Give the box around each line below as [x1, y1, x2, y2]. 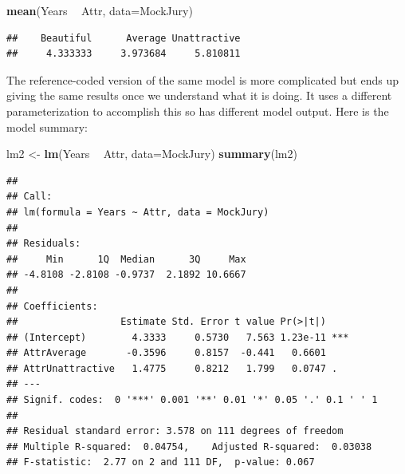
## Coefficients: [6, 300, 98, 312]
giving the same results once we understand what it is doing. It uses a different [6, 87, 392, 104]
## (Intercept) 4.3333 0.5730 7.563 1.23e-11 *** [6, 331, 349, 343]
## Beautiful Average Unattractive [6, 32, 241, 44]
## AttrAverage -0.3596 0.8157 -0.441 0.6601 [6, 347, 326, 359]
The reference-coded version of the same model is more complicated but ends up [6, 71, 399, 88]
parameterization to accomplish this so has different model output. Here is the [6, 102, 389, 119]
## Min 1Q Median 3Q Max [6, 253, 246, 265]
